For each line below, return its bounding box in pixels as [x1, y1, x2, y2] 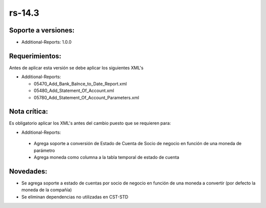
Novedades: [9, 167, 48, 176]
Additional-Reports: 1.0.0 [21, 39, 72, 45]
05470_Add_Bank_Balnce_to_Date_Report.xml [33, 81, 127, 87]
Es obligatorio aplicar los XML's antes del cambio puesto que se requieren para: [9, 120, 171, 126]
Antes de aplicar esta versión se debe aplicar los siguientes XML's [9, 64, 144, 71]
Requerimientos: [9, 52, 62, 60]
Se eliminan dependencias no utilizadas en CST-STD [21, 194, 129, 200]
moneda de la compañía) [21, 187, 72, 193]
